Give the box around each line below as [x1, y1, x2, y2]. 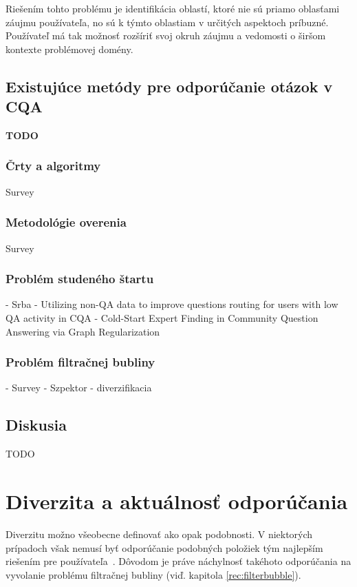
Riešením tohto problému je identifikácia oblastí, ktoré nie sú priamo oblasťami [6, 1, 340, 15]
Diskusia [6, 414, 67, 435]
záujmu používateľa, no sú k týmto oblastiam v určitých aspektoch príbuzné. [6, 14, 329, 29]
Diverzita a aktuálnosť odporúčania [6, 486, 348, 515]
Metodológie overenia [6, 214, 127, 231]
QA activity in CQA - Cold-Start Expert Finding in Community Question [6, 311, 318, 325]
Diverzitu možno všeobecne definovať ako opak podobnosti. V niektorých [6, 526, 313, 541]
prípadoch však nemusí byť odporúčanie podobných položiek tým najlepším [6, 540, 323, 555]
